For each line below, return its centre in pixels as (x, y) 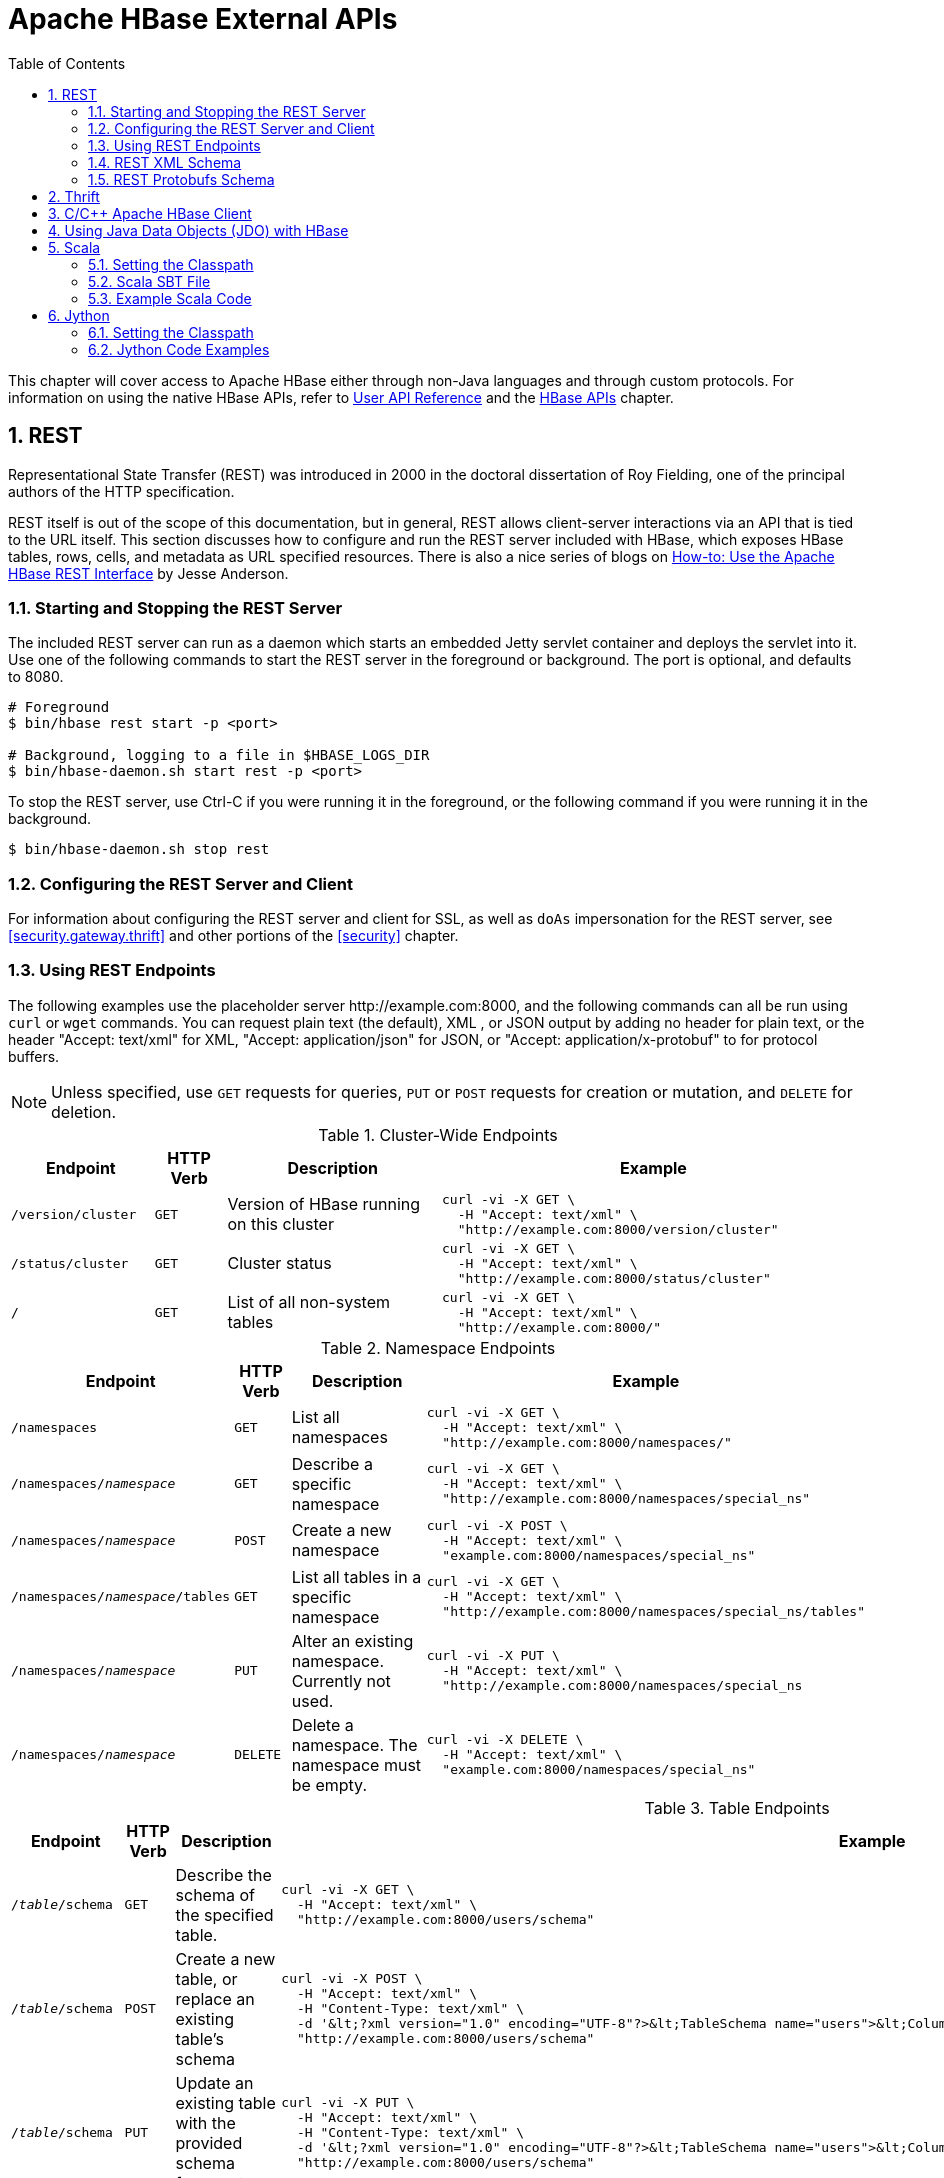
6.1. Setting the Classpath (171, 332)
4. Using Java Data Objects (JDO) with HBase (198, 230)
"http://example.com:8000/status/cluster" (614, 1278)
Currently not (341, 1680)
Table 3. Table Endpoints (737, 1807)
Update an (214, 2082)
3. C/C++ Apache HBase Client (150, 213)
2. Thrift (74, 196)
